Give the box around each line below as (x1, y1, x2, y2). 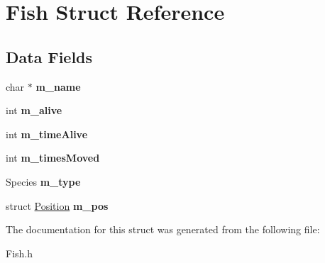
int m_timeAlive (6, 126, 88, 141)
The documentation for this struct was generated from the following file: (6, 222, 320, 237)
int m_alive (6, 103, 62, 118)
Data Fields (6, 45, 93, 67)
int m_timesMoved (6, 150, 100, 165)
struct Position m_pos (6, 198, 109, 213)
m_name (35, 79, 81, 94)
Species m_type (6, 174, 81, 189)
